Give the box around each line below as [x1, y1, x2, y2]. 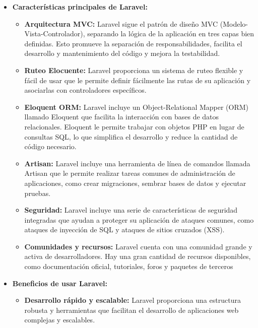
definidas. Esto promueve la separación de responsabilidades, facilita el [24, 38, 242, 48]
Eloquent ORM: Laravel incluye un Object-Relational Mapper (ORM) [24, 101, 249, 112]
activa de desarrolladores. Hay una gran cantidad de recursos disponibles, [24, 251, 251, 261]
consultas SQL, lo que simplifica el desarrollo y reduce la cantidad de [24, 131, 238, 142]
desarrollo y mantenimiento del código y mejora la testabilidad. [24, 48, 220, 58]
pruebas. [24, 187, 51, 198]
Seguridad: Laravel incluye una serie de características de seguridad [24, 205, 238, 215]
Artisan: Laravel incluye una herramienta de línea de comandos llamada [24, 158, 250, 168]
